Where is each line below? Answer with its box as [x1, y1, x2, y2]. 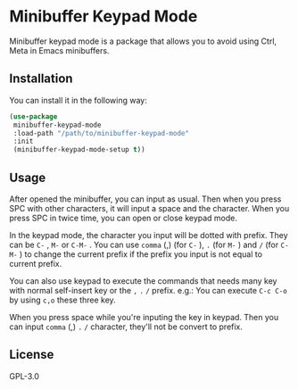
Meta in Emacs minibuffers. [9, 45, 110, 55]
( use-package [9, 112, 58, 121]
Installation [9, 71, 73, 87]
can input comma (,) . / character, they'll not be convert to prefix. [9, 321, 244, 332]
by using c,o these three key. [9, 294, 116, 305]
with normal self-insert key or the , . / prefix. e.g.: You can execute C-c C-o [9, 285, 287, 295]
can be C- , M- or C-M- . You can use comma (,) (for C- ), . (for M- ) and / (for [9, 239, 279, 250]
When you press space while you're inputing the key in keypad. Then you [9, 311, 279, 322]
